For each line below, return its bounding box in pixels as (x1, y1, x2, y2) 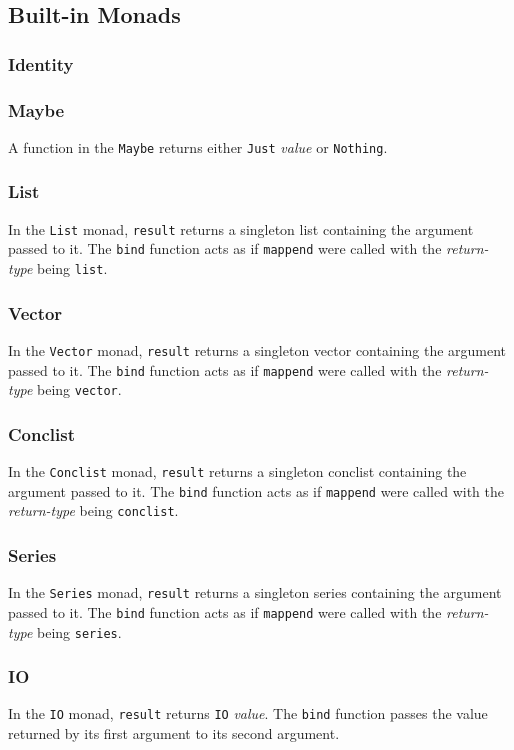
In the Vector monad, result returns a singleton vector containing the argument (8, 339, 507, 360)
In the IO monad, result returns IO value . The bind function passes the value (8, 703, 488, 724)
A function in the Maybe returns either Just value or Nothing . (8, 136, 388, 157)
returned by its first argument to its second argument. (8, 723, 340, 744)
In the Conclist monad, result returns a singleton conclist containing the (8, 461, 467, 482)
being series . (37, 621, 122, 642)
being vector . (37, 379, 122, 400)
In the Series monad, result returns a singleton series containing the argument (8, 582, 502, 603)
